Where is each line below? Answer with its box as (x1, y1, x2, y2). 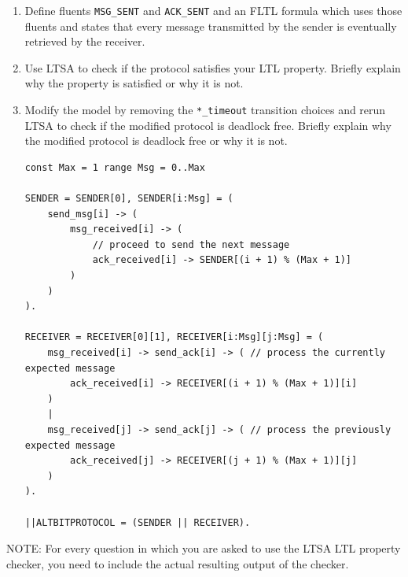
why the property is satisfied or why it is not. (24, 75, 244, 91)
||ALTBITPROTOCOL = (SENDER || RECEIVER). (24, 516, 251, 528)
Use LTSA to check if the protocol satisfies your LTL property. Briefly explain (24, 59, 401, 76)
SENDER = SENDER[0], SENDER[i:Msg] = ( (24, 193, 233, 205)
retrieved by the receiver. (24, 33, 145, 50)
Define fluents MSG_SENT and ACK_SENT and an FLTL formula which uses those (24, 2, 402, 18)
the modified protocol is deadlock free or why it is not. (24, 132, 288, 149)
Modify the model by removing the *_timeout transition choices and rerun (24, 102, 386, 118)
